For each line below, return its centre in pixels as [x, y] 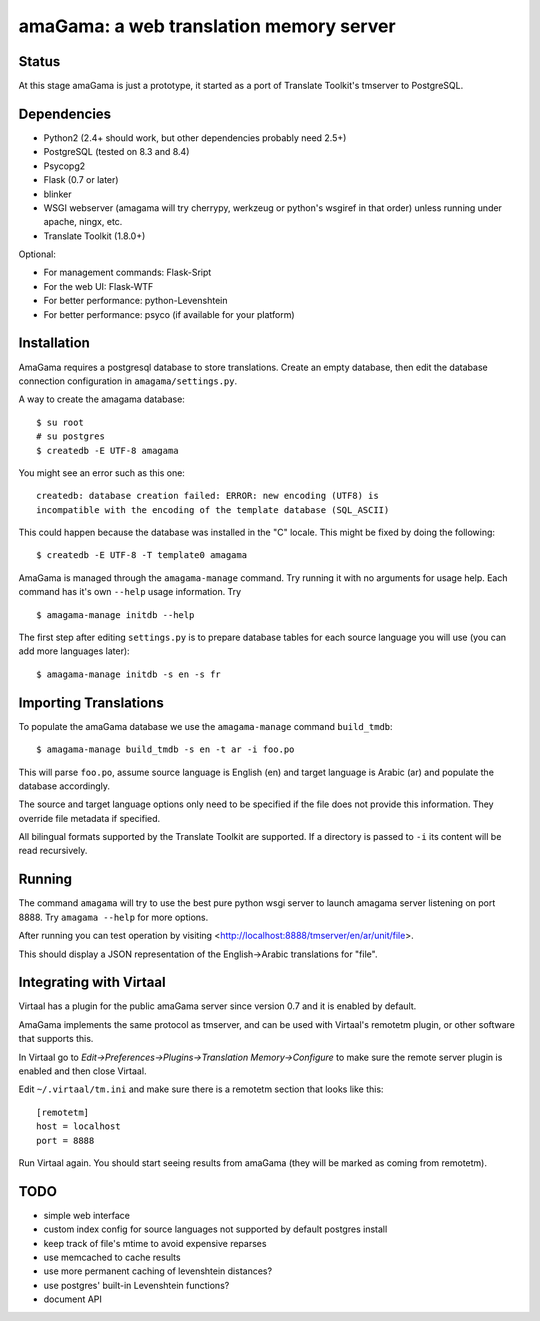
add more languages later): [74, 651]
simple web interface [86, 1215]
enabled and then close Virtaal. [82, 1071]
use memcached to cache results [112, 1257]
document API [72, 1299]
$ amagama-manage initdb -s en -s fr [129, 674]
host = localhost [78, 1126]
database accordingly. [64, 786]
